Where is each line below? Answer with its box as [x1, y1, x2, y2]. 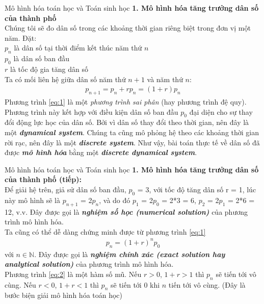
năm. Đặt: [5, 32, 37, 43]
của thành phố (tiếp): [5, 174, 82, 185]
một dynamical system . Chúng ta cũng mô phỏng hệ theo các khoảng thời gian [5, 126, 259, 137]
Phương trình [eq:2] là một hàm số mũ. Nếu [5, 268, 142, 279]
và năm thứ [147, 73, 183, 84]
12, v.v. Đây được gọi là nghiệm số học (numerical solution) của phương [5, 206, 248, 217]
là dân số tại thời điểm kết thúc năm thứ [14, 42, 142, 53]
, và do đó [99, 194, 130, 205]
